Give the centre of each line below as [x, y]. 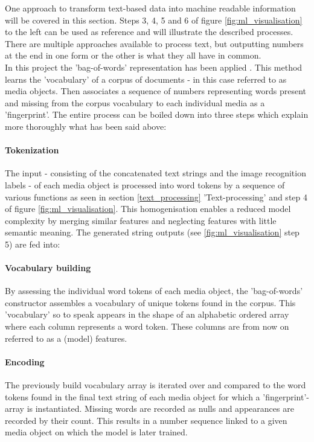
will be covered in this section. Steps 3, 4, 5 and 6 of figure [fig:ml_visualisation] [154, 20]
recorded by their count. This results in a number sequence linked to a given [146, 420]
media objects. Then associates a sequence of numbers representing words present [155, 91]
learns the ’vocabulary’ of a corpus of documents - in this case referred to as [146, 79]
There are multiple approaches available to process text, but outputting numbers [154, 43]
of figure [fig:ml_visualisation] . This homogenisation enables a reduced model [148, 209]
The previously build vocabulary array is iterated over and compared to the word [155, 385]
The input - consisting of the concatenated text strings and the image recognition [155, 173]
